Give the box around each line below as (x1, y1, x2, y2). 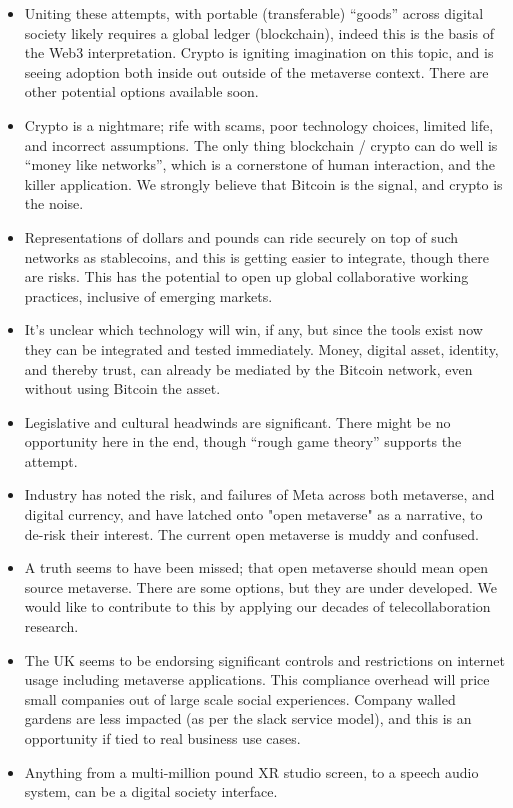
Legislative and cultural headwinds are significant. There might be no (24, 411, 451, 432)
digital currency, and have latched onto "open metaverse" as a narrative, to (24, 504, 483, 525)
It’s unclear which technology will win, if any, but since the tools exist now (24, 319, 483, 340)
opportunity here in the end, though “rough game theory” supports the (24, 431, 462, 452)
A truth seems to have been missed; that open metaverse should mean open (24, 557, 489, 578)
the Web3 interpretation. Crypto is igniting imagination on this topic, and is (24, 42, 494, 63)
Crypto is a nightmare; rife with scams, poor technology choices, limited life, (24, 114, 494, 135)
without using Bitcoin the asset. (24, 378, 221, 399)
